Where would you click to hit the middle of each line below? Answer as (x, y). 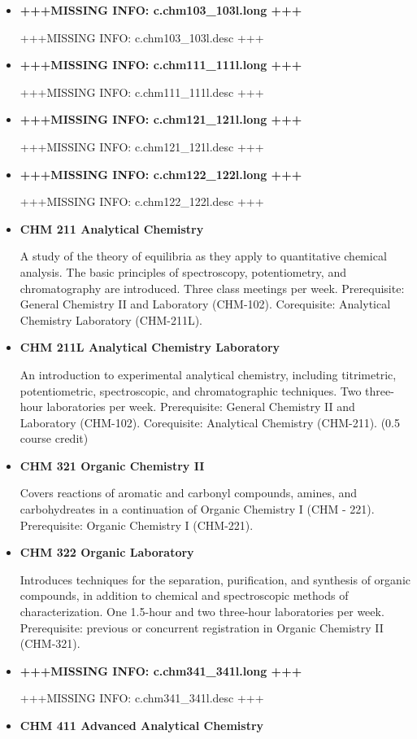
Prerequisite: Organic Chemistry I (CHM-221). (137, 525)
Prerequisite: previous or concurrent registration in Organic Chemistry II (202, 627)
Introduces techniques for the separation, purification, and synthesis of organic (215, 579)
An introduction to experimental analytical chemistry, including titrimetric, (208, 374)
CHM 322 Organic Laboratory (107, 552)
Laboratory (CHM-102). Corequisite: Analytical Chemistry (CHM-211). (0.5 (210, 422)
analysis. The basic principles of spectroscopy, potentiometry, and (183, 271)
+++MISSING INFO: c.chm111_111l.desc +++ (142, 92)
